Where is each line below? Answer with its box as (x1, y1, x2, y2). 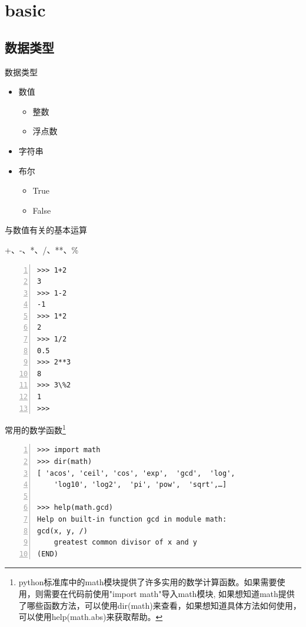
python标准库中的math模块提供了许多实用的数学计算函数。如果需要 (18, 576, 277, 588)
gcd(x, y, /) (37, 526, 88, 535)
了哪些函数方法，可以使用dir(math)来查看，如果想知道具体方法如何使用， (18, 599, 301, 611)
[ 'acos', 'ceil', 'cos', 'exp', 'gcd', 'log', (37, 469, 235, 477)
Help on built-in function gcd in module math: (37, 515, 227, 524)
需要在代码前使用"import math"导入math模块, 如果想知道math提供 (43, 588, 295, 600)
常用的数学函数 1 (5, 422, 66, 436)
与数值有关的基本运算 (5, 224, 87, 236)
